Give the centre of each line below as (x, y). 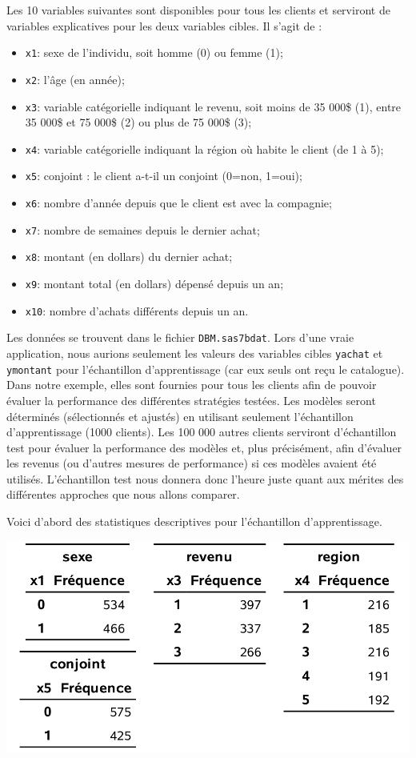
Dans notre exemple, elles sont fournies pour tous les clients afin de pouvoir (192, 385)
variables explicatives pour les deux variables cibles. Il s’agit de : (164, 25)
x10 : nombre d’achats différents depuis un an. (137, 310)
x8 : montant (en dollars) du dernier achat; (129, 257)
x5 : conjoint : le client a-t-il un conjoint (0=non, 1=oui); (164, 176)
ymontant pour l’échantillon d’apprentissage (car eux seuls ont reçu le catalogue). (206, 369)
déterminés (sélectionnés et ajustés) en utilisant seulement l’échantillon (180, 416)
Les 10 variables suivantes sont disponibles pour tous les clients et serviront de (198, 10)
